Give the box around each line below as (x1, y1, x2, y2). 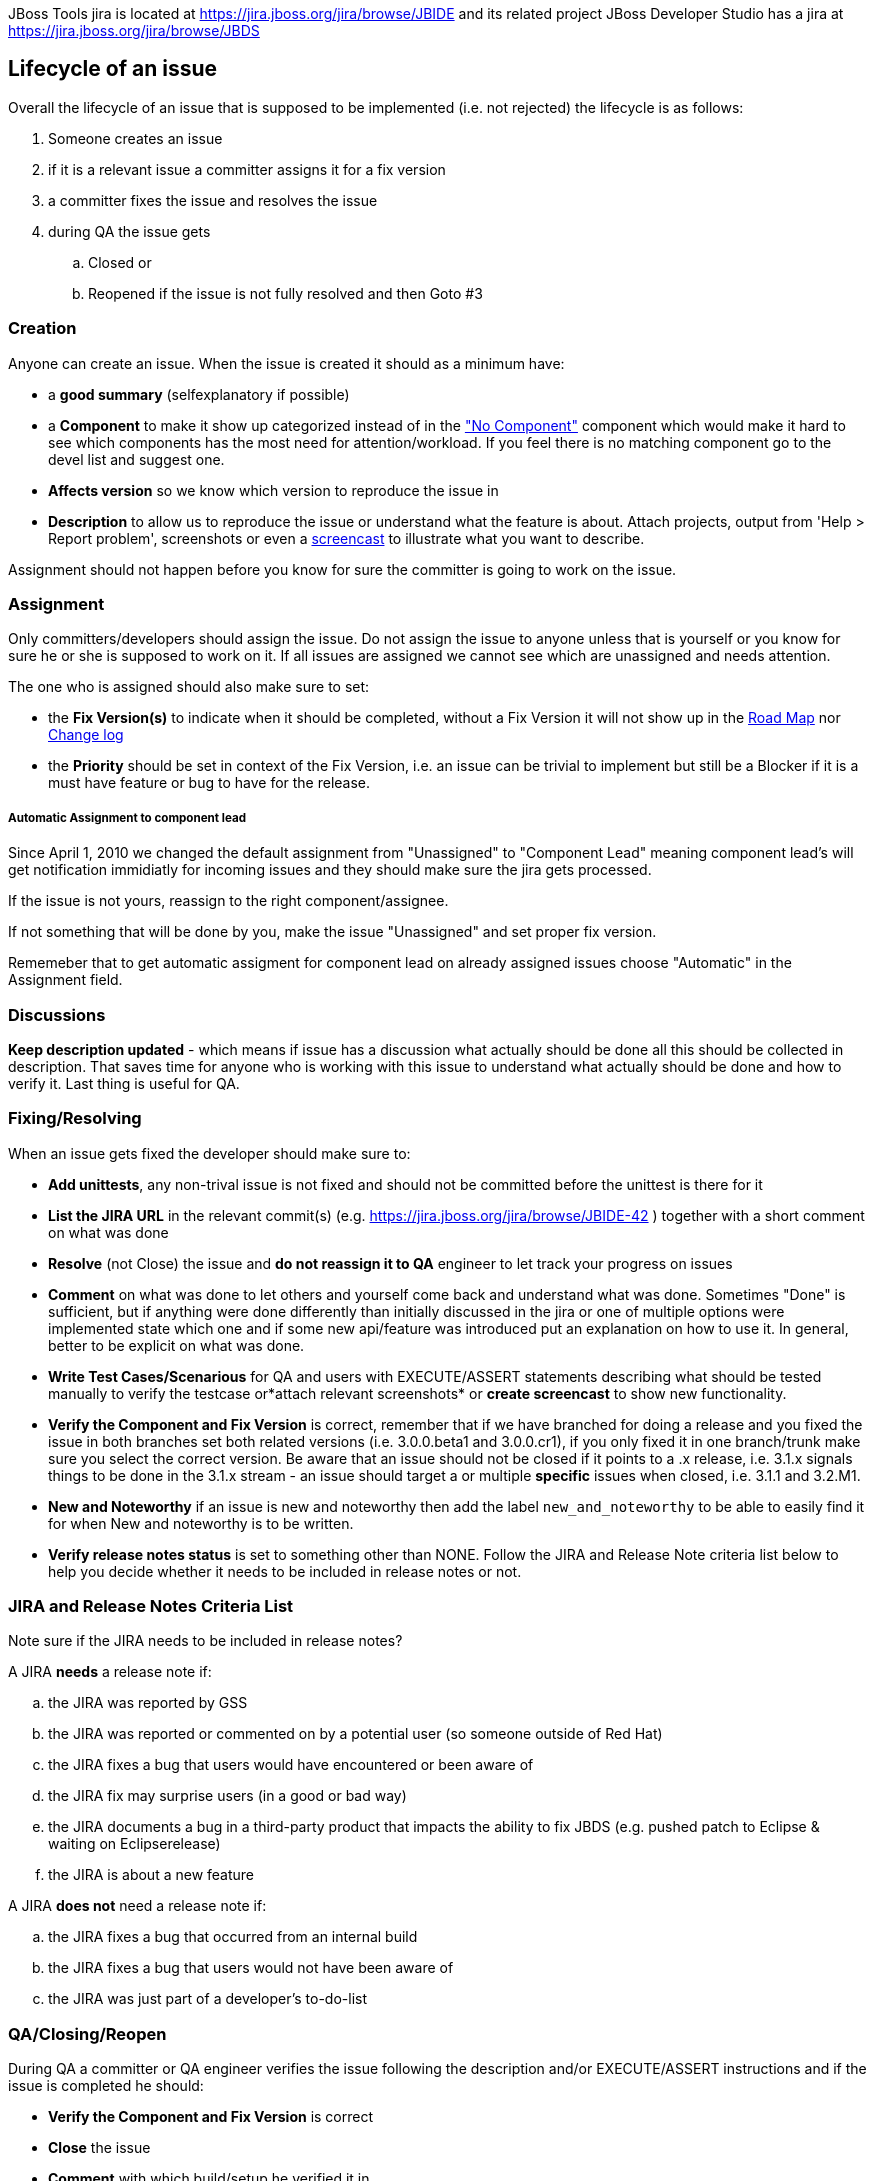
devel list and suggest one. (48, 450, 225, 468)
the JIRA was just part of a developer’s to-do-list (48, 1990, 367, 2008)
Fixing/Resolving (8, 1108, 142, 1129)
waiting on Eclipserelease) (48, 1835, 221, 1853)
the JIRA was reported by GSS (48, 1694, 248, 1712)
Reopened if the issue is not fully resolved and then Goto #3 (88, 284, 483, 302)
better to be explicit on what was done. (48, 1336, 305, 1354)
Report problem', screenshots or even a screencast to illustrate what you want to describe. (48, 529, 645, 547)
